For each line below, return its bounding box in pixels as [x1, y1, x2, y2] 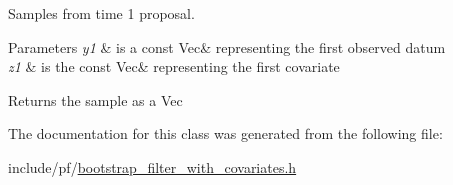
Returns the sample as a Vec [8, 89, 183, 110]
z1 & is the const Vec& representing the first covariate [8, 56, 340, 77]
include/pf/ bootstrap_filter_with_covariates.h [8, 156, 297, 177]
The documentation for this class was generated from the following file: [8, 123, 443, 144]
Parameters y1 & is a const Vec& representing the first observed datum [8, 36, 446, 57]
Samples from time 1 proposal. [8, 3, 195, 23]
